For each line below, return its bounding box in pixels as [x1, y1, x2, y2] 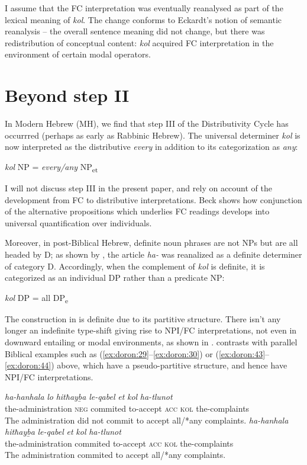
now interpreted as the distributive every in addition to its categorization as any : [5, 140, 298, 153]
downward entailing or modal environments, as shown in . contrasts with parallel [5, 336, 298, 348]
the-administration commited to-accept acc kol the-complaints [5, 437, 234, 449]
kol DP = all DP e [5, 291, 69, 305]
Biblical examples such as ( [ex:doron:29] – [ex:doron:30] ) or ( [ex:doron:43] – [5, 347, 270, 360]
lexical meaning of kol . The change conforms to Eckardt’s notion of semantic [5, 13, 282, 25]
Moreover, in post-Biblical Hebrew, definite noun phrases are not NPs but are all [5, 236, 298, 249]
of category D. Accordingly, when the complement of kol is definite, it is [5, 259, 265, 272]
